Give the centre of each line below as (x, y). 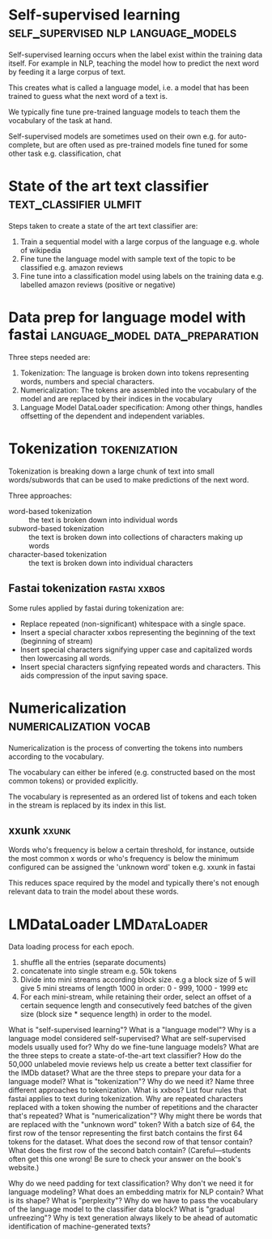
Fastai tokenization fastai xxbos (87, 588)
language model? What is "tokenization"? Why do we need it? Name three (132, 1082)
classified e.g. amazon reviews (72, 267)
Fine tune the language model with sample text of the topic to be (128, 259)
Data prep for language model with (127, 317)
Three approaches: (40, 495)
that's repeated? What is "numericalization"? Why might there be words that (135, 1116)
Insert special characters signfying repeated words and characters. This (140, 667)
